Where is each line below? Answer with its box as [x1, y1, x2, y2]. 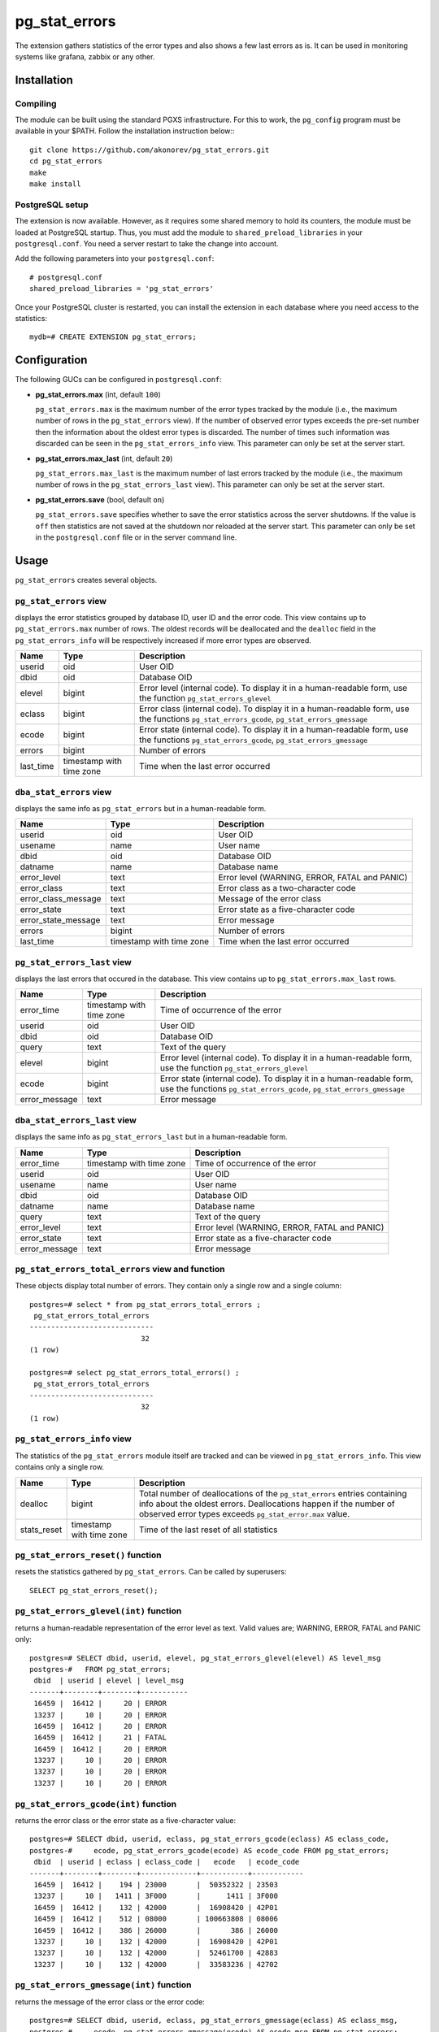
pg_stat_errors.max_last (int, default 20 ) [35, 454, 173, 463]
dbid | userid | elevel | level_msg [33, 1676, 185, 1686]
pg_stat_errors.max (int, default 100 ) [35, 389, 162, 399]
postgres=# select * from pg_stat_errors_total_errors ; [29, 1300, 262, 1309]
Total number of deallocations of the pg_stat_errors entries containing [138, 1487, 407, 1499]
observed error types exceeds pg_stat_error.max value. [138, 1508, 350, 1519]
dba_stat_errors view [15, 786, 112, 797]
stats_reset [20, 1524, 63, 1535]
